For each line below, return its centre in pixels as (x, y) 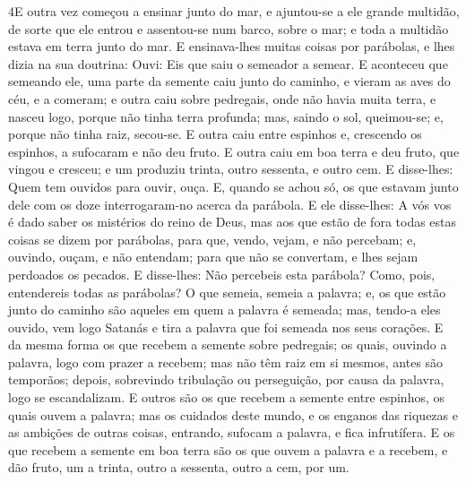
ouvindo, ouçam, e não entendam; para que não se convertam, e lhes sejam (213, 257)
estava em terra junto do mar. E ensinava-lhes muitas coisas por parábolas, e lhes (232, 46)
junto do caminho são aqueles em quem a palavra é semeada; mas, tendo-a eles (224, 310)
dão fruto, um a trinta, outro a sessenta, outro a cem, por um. (179, 467)
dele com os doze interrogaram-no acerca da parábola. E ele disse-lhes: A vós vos (230, 204)
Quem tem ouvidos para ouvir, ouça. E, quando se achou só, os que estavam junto (233, 186)
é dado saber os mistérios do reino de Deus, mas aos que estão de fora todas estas (233, 222)
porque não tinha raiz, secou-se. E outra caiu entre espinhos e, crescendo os (215, 134)
